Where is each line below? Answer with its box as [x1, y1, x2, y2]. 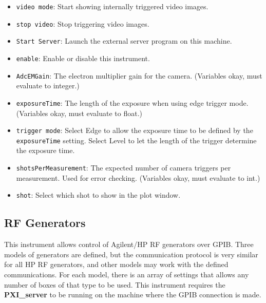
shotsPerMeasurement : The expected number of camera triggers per [16, 162, 231, 173]
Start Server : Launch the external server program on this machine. [16, 35, 232, 46]
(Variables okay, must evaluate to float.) [16, 107, 142, 118]
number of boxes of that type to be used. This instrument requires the [4, 279, 225, 290]
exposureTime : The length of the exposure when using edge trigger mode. [16, 97, 249, 108]
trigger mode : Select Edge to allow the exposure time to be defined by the [16, 125, 253, 136]
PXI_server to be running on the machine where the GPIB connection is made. [4, 289, 261, 300]
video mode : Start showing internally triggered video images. [16, 1, 208, 11]
